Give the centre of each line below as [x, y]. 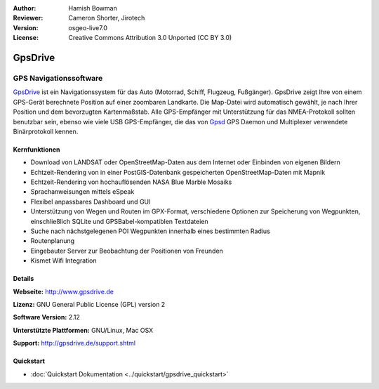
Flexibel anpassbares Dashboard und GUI [91, 202]
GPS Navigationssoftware [58, 78]
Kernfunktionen [36, 149]
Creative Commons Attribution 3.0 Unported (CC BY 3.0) [150, 38]
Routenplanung [53, 241]
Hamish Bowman [93, 8]
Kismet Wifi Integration [64, 261]
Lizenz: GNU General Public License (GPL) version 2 [89, 304]
